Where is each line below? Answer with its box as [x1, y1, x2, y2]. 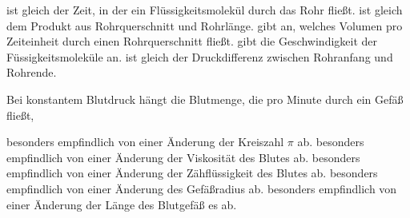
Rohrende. [6, 64, 57, 81]
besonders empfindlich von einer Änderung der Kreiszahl [6, 133, 284, 150]
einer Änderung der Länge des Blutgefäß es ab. [6, 196, 237, 212]
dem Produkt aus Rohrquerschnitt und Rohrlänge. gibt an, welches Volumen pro [6, 17, 403, 34]
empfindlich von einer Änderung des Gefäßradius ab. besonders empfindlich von [6, 180, 397, 196]
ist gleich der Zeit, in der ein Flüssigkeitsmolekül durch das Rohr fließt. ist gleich [6, 2, 403, 18]
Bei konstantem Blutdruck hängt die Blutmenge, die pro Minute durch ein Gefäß [6, 90, 404, 107]
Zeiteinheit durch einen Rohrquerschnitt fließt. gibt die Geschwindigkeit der [6, 33, 378, 50]
